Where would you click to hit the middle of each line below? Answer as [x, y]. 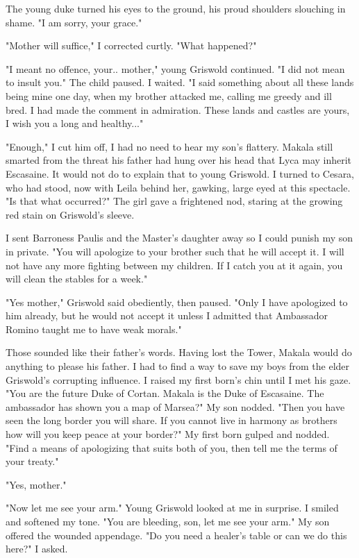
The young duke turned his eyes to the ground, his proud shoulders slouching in [176, 8]
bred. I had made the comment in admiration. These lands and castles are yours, [178, 109]
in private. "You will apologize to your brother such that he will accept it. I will [175, 251]
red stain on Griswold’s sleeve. [70, 214]
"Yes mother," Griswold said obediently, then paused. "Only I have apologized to [177, 302]
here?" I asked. [37, 549]
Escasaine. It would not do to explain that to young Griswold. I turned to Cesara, [180, 173]
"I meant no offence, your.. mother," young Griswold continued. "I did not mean [175, 68]
